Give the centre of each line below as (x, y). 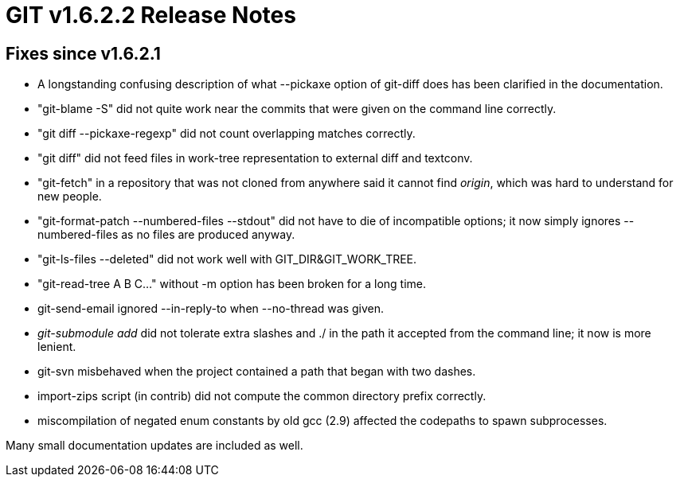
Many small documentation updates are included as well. (154, 446)
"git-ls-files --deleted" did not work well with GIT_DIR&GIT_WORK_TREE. (227, 259)
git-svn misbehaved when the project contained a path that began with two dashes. (257, 372)
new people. (70, 197)
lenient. (57, 347)
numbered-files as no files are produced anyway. (166, 235)
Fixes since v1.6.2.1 (83, 53)
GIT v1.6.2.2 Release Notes (151, 15)
